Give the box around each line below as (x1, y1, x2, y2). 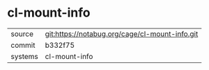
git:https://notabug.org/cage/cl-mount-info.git (45, 29, 199, 39)
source (10, 29, 33, 39)
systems (10, 51, 38, 61)
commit (10, 40, 36, 50)
